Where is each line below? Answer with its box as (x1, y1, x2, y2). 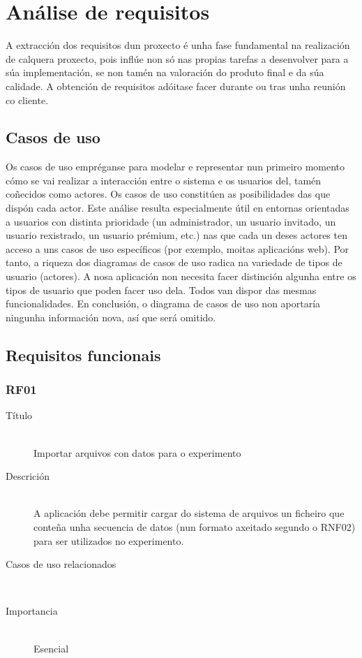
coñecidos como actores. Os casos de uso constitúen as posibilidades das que (6, 187, 331, 201)
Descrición (6, 469, 50, 483)
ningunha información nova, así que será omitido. (6, 309, 216, 324)
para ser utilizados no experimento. (33, 533, 184, 548)
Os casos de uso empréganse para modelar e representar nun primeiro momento (6, 159, 345, 174)
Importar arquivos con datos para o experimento (33, 445, 241, 460)
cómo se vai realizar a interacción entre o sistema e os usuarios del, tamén (6, 173, 322, 187)
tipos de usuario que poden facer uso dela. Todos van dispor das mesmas (6, 282, 317, 297)
